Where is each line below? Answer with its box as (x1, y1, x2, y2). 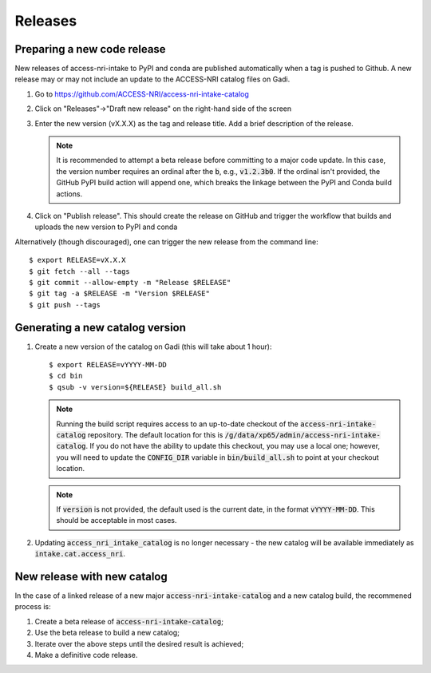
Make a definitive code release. (34, 650, 138, 659)
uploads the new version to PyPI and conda (34, 222, 178, 232)
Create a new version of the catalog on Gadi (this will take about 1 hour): (34, 342, 272, 351)
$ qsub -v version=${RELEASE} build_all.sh (49, 382, 222, 391)
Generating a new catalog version (14, 320, 187, 335)
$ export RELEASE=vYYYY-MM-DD (49, 360, 168, 369)
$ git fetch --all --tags (29, 267, 131, 275)
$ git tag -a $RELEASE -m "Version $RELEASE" (29, 289, 211, 299)
